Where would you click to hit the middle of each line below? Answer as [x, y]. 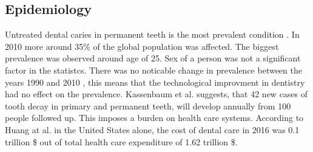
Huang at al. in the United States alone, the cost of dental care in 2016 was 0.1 [152, 129]
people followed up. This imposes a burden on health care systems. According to [154, 118]
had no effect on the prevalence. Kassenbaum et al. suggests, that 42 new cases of [156, 94]
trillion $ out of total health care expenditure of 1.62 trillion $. [121, 141]
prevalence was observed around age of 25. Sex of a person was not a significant [153, 58]
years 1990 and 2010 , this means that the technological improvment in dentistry [155, 82]
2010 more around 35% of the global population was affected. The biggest [142, 46]
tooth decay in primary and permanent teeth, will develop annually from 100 [148, 105]
